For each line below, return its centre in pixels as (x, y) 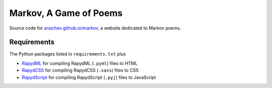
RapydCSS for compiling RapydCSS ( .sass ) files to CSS (80, 70)
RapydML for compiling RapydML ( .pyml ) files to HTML (80, 63)
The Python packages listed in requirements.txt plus (67, 54)
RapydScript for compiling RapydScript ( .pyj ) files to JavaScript (89, 77)
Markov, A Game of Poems (66, 13)
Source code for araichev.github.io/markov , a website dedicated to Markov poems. (95, 28)
